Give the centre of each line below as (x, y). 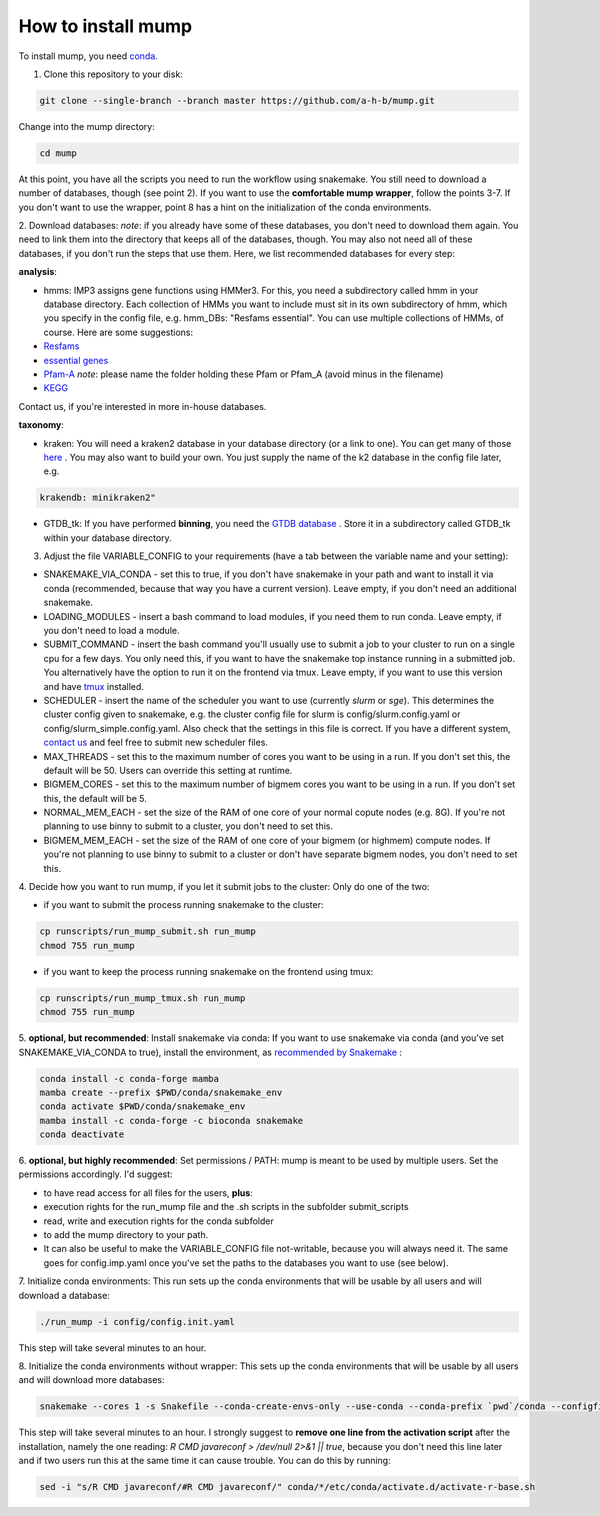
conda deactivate (82, 1134)
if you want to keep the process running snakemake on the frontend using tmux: (208, 971)
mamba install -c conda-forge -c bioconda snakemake (171, 1120)
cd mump (58, 153)
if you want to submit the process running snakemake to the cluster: (183, 905)
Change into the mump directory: (86, 126)
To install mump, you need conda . (88, 56)
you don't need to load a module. (111, 630)
